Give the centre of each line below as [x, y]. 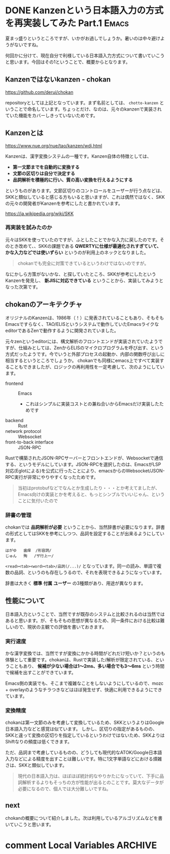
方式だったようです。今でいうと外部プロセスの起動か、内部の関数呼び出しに [85, 354]
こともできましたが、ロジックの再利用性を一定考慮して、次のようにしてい [87, 367]
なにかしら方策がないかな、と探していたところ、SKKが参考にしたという [81, 274]
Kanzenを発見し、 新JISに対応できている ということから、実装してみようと [84, 280]
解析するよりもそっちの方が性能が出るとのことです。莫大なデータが [93, 783]
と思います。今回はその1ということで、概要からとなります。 [68, 62]
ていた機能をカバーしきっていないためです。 [52, 115]
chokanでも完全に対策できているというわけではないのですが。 [83, 263]
